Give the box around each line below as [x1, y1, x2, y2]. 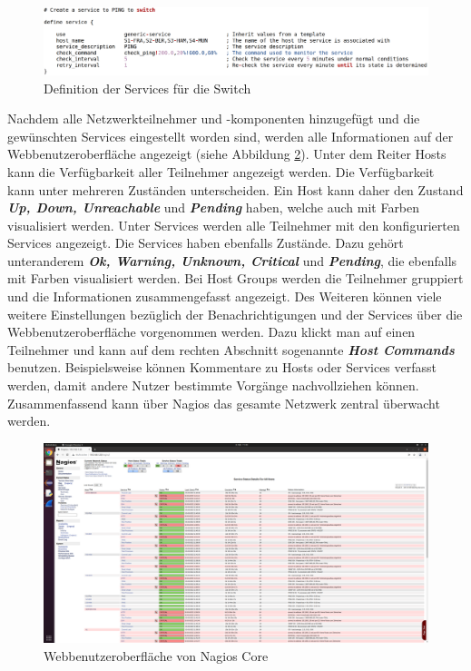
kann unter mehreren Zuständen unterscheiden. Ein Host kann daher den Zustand [7, 180, 464, 199]
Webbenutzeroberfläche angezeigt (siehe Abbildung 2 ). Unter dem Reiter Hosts [7, 144, 446, 163]
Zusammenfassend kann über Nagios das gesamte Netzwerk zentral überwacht [7, 393, 440, 412]
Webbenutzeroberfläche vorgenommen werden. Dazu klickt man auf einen [7, 322, 416, 341]
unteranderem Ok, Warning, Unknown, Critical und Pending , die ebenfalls [7, 251, 457, 270]
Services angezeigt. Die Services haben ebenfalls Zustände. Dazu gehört [7, 233, 404, 252]
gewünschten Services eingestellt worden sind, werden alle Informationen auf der [7, 126, 454, 145]
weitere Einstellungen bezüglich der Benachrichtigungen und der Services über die [7, 304, 463, 323]
